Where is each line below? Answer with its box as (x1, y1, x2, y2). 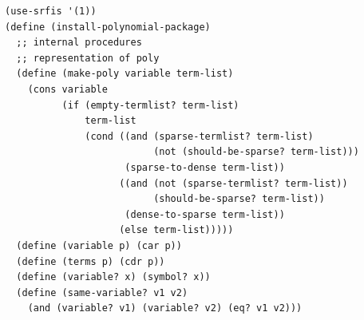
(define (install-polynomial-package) (5, 21, 211, 33)
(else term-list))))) (119, 224, 234, 236)
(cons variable (27, 83, 108, 95)
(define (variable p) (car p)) (16, 239, 182, 251)
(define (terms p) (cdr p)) (16, 255, 165, 267)
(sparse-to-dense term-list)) (125, 161, 285, 173)
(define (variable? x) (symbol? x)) (16, 271, 211, 283)
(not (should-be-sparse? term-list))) (153, 146, 359, 158)
